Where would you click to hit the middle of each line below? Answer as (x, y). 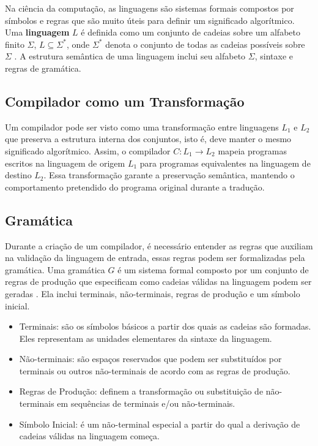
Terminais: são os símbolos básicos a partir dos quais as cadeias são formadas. (165, 326)
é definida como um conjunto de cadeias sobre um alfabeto (190, 32)
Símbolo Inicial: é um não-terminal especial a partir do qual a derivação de (160, 424)
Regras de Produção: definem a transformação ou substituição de (141, 391)
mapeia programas (252, 150)
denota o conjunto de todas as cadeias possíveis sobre (205, 44)
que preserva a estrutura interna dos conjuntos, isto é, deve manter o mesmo (148, 139)
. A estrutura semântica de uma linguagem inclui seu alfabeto (130, 56)
